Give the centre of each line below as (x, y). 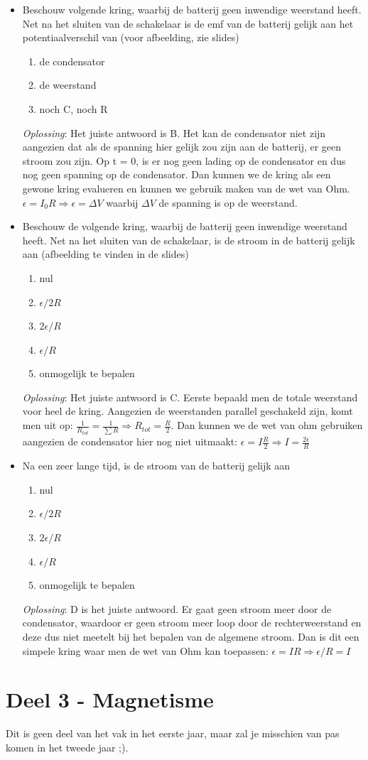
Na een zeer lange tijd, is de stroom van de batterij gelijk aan (156, 466)
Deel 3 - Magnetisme (110, 699)
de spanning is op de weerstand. (228, 202)
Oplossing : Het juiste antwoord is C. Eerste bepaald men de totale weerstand (190, 397)
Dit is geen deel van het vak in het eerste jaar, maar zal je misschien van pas (173, 733)
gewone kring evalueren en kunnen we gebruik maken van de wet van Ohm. (186, 188)
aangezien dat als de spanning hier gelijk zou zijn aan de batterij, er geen (182, 147)
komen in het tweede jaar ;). (67, 747)
